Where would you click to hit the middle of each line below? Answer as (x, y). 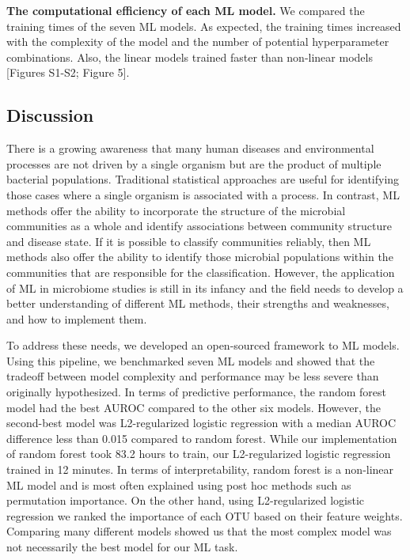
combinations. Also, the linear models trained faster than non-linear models (190, 57)
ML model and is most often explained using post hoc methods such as (179, 484)
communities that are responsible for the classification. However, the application (201, 272)
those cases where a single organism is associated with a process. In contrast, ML (203, 194)
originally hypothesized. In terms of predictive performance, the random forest (197, 392)
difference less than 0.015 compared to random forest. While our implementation (202, 438)
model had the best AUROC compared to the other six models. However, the (194, 407)
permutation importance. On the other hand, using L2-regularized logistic (186, 500)
